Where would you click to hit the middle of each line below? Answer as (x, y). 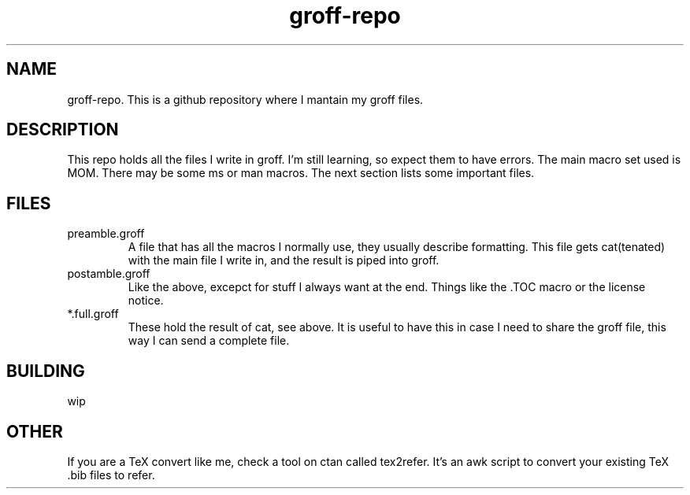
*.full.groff (93, 314)
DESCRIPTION (63, 130)
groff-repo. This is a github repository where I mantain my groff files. (245, 99)
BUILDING (46, 371)
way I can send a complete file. (209, 341)
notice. (146, 301)
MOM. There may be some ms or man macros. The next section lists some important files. (301, 173)
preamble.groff (106, 234)
